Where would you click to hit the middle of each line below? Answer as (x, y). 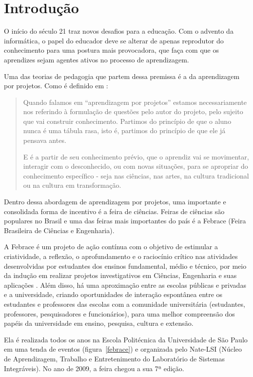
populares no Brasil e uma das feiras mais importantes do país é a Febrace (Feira (125, 221)
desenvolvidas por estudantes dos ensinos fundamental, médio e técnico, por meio (125, 266)
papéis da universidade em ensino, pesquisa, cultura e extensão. (99, 323)
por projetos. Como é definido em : (56, 86)
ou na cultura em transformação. (72, 185)
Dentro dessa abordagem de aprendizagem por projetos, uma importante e (115, 202)
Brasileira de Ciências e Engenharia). (59, 230)
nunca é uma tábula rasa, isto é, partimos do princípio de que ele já (124, 130)
